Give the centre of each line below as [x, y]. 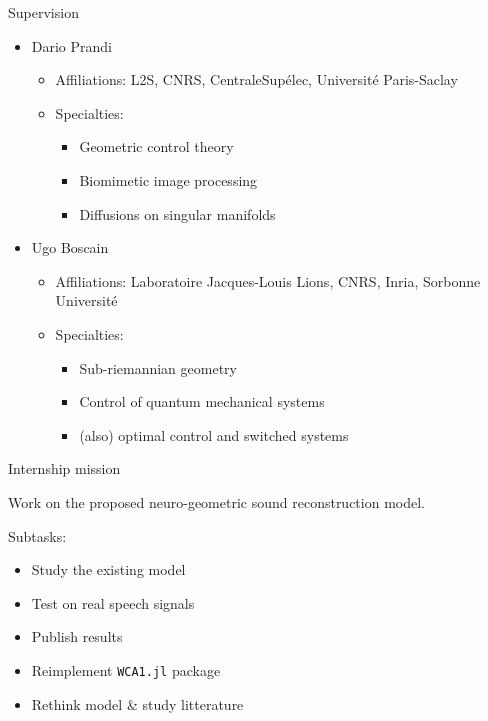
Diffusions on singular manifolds [177, 213]
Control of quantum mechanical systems [202, 401]
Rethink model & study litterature [137, 703]
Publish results [77, 636]
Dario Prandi [72, 45]
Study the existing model [108, 569]
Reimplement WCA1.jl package [126, 669]
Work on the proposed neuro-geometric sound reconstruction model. [216, 501]
